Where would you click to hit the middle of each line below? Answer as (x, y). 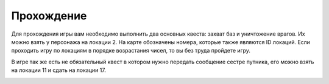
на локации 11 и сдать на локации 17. (58, 70)
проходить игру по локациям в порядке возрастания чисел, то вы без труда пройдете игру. (131, 51)
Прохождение (49, 16)
